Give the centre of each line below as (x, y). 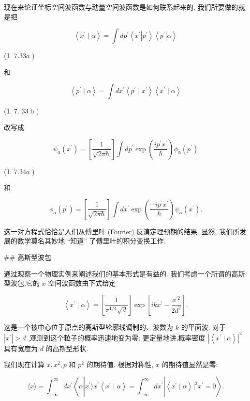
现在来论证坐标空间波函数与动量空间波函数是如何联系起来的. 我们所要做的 (121, 7)
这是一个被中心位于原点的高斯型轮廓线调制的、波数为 (88, 327)
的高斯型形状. (67, 348)
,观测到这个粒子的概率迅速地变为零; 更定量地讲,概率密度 (117, 337)
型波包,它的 (22, 283)
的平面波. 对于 (204, 327)
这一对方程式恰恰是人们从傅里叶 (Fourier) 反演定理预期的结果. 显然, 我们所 (122, 231)
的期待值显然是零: (190, 364)
